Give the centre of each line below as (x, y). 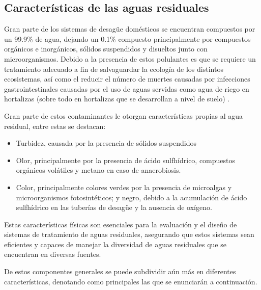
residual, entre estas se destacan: (55, 126)
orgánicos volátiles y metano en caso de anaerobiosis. (98, 170)
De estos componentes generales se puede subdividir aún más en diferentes (120, 271)
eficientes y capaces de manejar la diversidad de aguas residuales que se (115, 244)
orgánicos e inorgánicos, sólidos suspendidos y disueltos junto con (106, 49)
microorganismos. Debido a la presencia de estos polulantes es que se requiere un (130, 58)
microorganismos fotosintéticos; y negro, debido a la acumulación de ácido (132, 197)
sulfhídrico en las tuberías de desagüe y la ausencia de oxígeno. (114, 207)
